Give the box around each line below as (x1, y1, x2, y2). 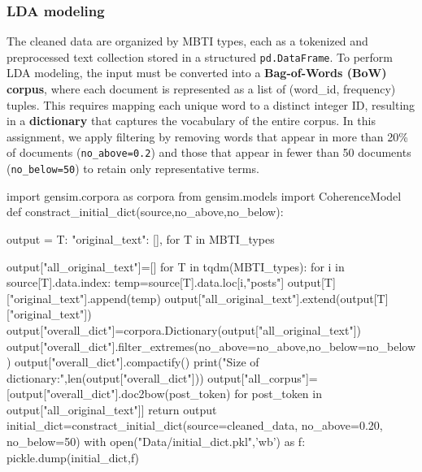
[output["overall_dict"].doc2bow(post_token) (7, 385, 231, 402)
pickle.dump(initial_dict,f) (7, 448, 140, 466)
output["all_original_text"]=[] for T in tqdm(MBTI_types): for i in (7, 258, 345, 275)
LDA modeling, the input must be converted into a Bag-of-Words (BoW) (7, 64, 387, 81)
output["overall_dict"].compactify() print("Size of (15, 353, 259, 370)
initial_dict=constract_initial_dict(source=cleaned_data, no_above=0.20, (7, 417, 383, 434)
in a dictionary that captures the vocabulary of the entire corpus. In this (7, 112, 376, 129)
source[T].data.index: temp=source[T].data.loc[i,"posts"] (7, 274, 285, 291)
